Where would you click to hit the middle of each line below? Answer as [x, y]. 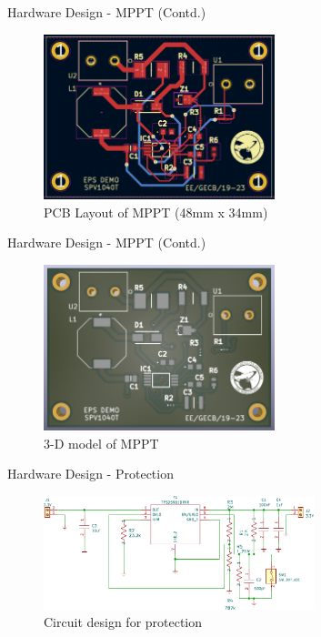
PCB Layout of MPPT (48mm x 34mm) [156, 212]
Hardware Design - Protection [90, 474]
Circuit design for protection [123, 622]
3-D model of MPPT [101, 443]
